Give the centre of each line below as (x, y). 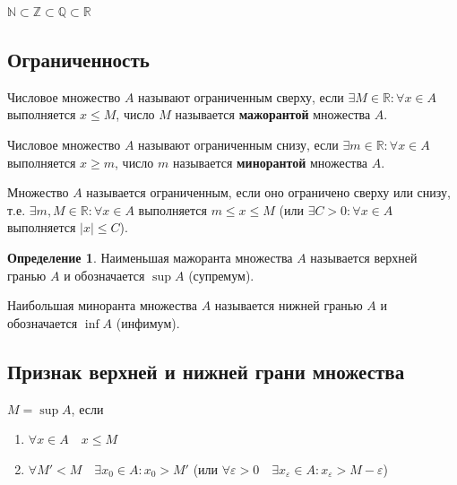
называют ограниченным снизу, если (238, 144)
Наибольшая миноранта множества (102, 305)
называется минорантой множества (270, 162)
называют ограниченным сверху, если (241, 96)
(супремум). (221, 275)
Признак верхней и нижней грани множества (206, 371)
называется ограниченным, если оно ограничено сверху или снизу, (268, 192)
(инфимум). (148, 322)
